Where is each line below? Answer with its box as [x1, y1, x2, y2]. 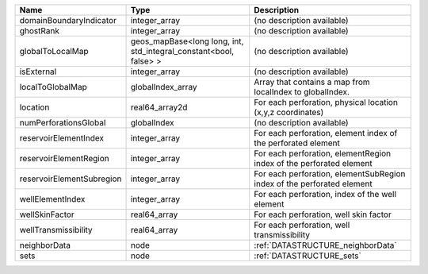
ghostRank [19, 25, 59, 36]
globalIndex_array [130, 82, 197, 92]
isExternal [19, 66, 57, 77]
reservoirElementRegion [19, 153, 110, 164]
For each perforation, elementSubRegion [254, 168, 406, 179]
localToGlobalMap [19, 82, 87, 92]
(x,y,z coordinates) [254, 107, 324, 118]
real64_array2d [130, 102, 188, 113]
